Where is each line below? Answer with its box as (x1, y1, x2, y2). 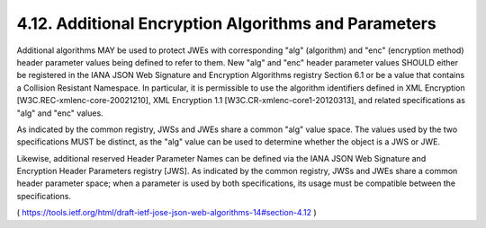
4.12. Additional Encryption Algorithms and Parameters (16, 13, 436, 33)
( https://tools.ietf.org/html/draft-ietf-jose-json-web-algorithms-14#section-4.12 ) (16, 207, 317, 218)
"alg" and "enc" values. (16, 108, 103, 118)
